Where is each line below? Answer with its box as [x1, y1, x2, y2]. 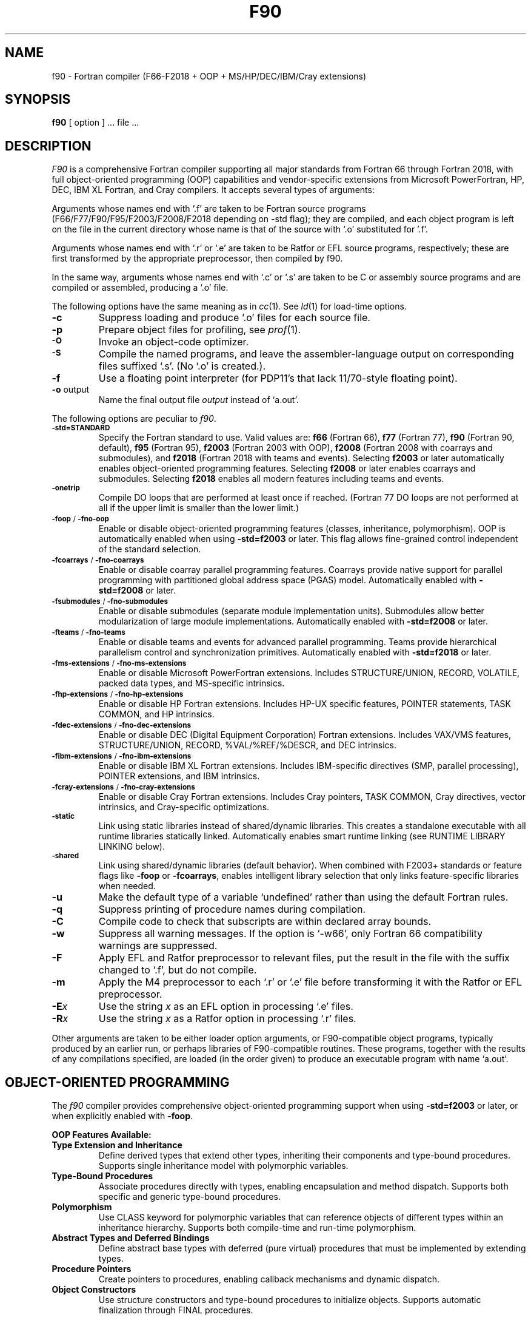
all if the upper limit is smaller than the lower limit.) [98, 503, 299, 513]
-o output [52, 384, 90, 395]
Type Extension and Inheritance [52, 1140, 182, 1151]
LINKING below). [98, 841, 165, 852]
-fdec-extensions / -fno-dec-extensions [52, 721, 192, 730]
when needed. [98, 881, 156, 892]
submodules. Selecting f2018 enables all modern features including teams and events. [98, 473, 444, 484]
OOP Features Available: [52, 1129, 152, 1140]
